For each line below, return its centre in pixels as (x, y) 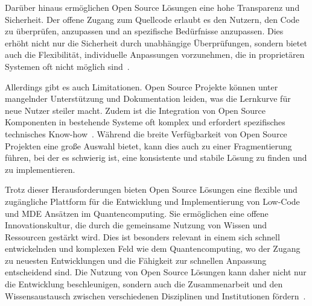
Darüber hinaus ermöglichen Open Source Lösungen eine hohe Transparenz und (152, 7)
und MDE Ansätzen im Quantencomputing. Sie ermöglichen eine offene (137, 213)
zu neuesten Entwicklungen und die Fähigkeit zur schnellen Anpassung (136, 260)
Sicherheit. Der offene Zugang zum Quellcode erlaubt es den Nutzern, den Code (152, 19)
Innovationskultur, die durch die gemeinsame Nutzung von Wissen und (136, 225)
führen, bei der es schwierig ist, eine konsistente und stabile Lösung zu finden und (156, 158)
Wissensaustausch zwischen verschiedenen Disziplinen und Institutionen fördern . (155, 295)
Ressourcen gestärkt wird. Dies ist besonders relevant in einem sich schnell (142, 236)
